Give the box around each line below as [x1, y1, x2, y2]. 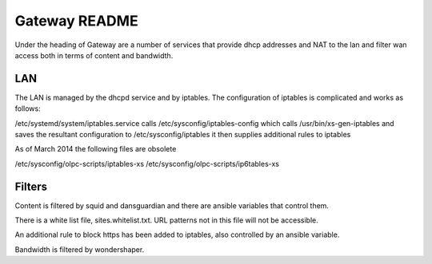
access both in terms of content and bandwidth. [14, 50, 174, 60]
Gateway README [14, 12, 139, 30]
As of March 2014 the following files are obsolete [14, 144, 177, 154]
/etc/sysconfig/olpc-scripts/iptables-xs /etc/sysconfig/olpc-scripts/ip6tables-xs [14, 159, 280, 168]
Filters [14, 179, 48, 193]
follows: [14, 104, 41, 113]
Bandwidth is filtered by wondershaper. [14, 244, 145, 254]
